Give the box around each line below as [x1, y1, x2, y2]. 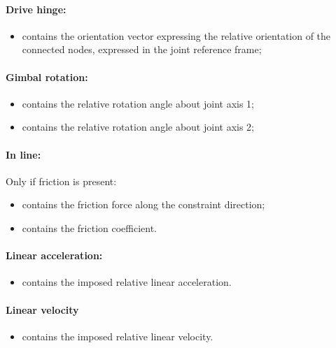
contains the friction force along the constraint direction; [22, 197, 265, 212]
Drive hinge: [6, 1, 66, 16]
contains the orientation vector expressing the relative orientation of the [22, 28, 331, 43]
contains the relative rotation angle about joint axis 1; [22, 96, 254, 110]
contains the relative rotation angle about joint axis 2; [22, 119, 254, 134]
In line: [6, 147, 41, 161]
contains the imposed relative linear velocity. [22, 328, 213, 343]
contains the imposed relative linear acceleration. [22, 275, 232, 289]
